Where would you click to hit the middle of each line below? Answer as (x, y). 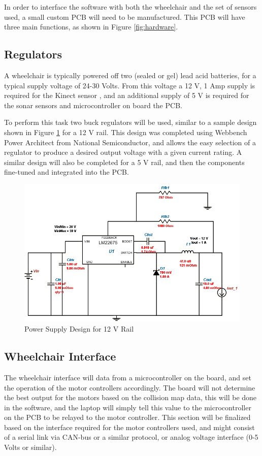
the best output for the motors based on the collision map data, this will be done (130, 397)
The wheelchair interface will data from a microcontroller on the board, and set (128, 377)
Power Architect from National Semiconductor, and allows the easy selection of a (130, 142)
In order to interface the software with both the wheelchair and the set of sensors (130, 7)
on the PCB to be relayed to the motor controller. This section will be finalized (127, 417)
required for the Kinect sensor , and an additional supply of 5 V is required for (127, 95)
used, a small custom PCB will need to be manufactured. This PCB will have (125, 17)
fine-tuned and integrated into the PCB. (67, 172)
